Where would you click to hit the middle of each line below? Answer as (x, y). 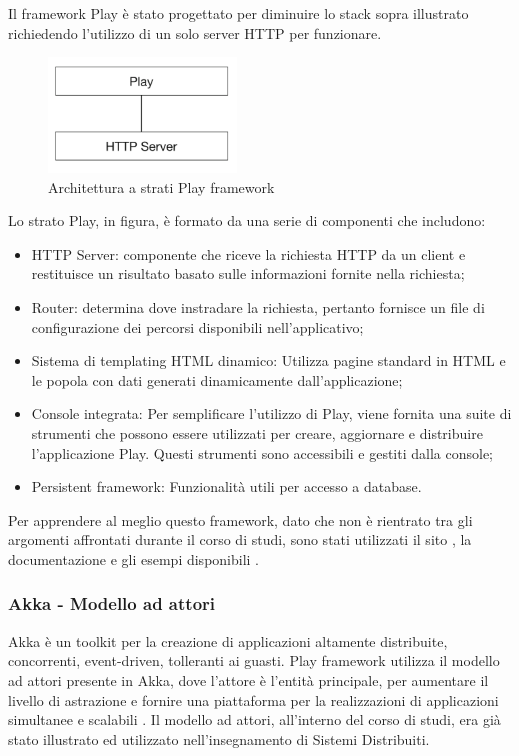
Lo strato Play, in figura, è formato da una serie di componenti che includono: (247, 220)
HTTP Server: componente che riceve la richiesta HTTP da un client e (248, 253)
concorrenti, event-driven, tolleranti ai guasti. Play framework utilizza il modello (254, 660)
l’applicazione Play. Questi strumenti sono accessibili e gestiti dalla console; (262, 452)
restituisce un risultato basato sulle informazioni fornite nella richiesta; (248, 273)
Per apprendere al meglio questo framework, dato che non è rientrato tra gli (240, 519)
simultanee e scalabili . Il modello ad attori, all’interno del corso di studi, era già (254, 719)
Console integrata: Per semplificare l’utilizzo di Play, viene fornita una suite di (271, 413)
